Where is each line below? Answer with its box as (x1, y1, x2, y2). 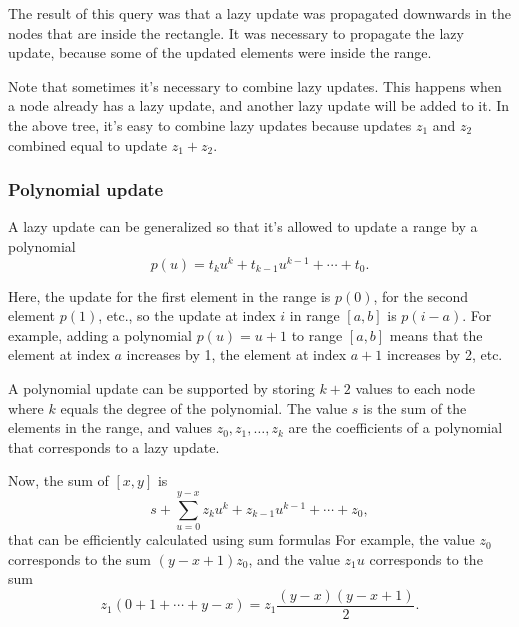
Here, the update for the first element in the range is (8, 285, 331, 306)
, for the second (373, 285, 469, 306)
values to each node (355, 378, 475, 399)
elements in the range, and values (8, 417, 212, 438)
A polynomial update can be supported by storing (8, 378, 315, 399)
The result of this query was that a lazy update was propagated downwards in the (8, 3, 511, 23)
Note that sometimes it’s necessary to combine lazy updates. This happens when (8, 75, 502, 96)
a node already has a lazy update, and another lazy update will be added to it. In (8, 95, 510, 116)
